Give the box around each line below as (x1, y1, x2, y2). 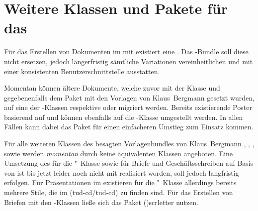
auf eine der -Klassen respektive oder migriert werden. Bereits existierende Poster (4, 102, 252, 112)
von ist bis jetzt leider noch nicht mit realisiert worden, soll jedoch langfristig (4, 167, 239, 178)
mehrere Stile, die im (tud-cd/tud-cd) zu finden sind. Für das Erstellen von (4, 187, 233, 198)
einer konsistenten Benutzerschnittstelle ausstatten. (4, 66, 160, 76)
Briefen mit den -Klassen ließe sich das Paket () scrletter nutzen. (4, 197, 198, 207)
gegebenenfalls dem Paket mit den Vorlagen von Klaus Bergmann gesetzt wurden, (4, 92, 255, 103)
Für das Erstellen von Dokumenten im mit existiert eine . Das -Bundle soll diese (4, 46, 249, 57)
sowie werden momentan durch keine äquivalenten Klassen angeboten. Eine (4, 148, 233, 158)
